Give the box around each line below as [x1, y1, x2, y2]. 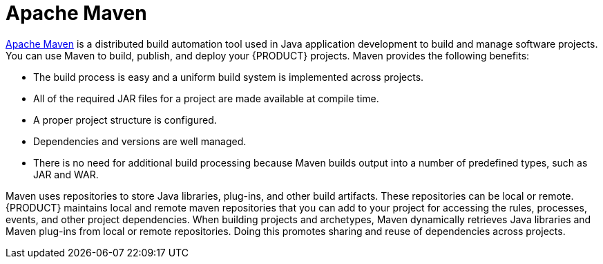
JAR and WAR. [33, 168, 99, 180]
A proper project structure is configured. [33, 113, 217, 126]
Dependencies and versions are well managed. [33, 135, 247, 147]
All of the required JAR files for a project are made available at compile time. [33, 92, 379, 104]
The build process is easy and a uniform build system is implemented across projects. [33, 70, 424, 83]
